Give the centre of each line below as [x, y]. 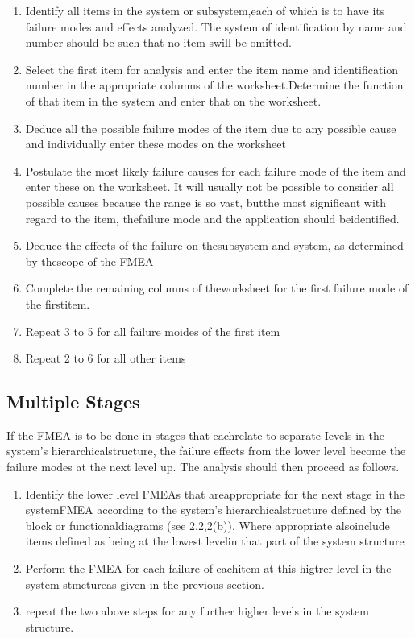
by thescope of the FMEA [89, 261]
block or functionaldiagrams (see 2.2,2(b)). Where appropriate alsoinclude [207, 525]
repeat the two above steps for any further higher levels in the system [197, 611]
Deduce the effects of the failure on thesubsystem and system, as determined [214, 245]
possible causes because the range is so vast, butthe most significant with [205, 202]
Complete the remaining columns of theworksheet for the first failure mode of [217, 288]
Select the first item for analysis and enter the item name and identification [212, 69]
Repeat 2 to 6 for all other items [106, 358]
